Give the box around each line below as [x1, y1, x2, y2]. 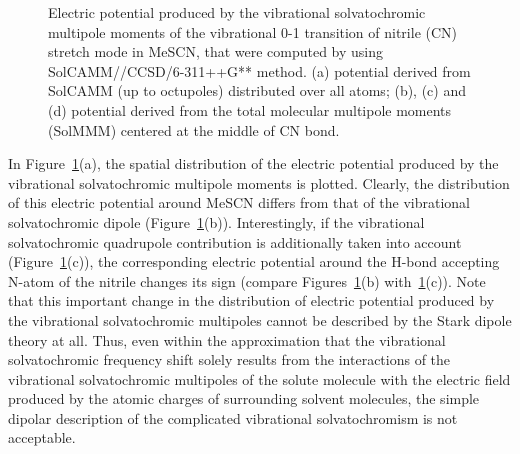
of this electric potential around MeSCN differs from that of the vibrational [8, 192, 470, 213]
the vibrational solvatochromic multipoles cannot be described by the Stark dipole [8, 309, 512, 330]
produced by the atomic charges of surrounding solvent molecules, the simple [8, 388, 480, 409]
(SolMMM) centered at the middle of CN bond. [48, 119, 340, 140]
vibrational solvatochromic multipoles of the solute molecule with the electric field [8, 368, 511, 389]
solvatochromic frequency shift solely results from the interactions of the [8, 349, 451, 370]
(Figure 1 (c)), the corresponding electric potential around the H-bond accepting [8, 251, 500, 272]
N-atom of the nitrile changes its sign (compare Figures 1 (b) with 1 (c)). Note [8, 270, 486, 291]
